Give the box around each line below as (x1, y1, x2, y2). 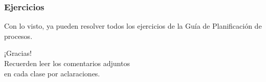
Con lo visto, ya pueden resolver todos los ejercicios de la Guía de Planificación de (4, 20, 262, 31)
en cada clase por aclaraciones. (4, 68, 100, 78)
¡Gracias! (4, 48, 32, 58)
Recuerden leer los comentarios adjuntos (4, 58, 130, 68)
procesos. (4, 30, 33, 41)
